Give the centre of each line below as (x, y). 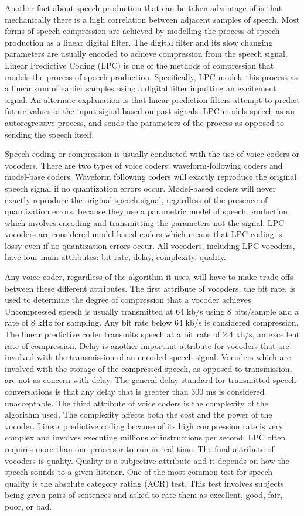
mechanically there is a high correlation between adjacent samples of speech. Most (152, 19)
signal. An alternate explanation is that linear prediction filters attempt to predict (152, 99)
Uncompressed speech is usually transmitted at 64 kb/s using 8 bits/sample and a (152, 311)
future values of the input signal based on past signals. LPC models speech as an (150, 111)
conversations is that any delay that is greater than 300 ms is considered (135, 391)
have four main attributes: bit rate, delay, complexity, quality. (115, 257)
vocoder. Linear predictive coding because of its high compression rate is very (144, 426)
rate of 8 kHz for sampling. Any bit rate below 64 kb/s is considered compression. (152, 322)
